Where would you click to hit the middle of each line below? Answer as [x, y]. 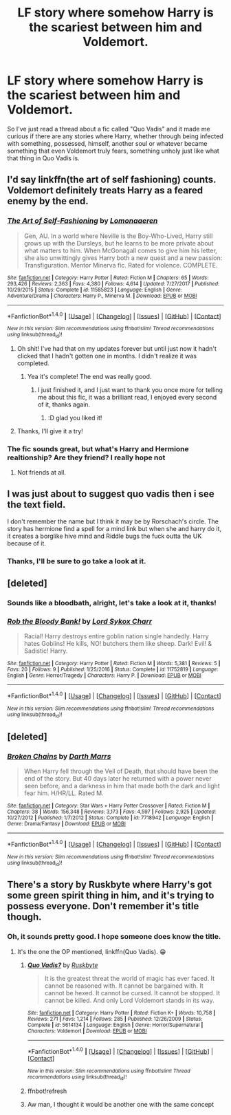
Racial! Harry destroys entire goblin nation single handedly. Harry [116, 636]
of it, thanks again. [64, 404]
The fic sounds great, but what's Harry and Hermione [98, 448]
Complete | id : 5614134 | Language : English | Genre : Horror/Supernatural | [115, 1025]
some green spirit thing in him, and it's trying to [111, 896]
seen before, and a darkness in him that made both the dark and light [122, 786]
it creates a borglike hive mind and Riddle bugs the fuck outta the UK [104, 536]
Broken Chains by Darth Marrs [59, 756]
